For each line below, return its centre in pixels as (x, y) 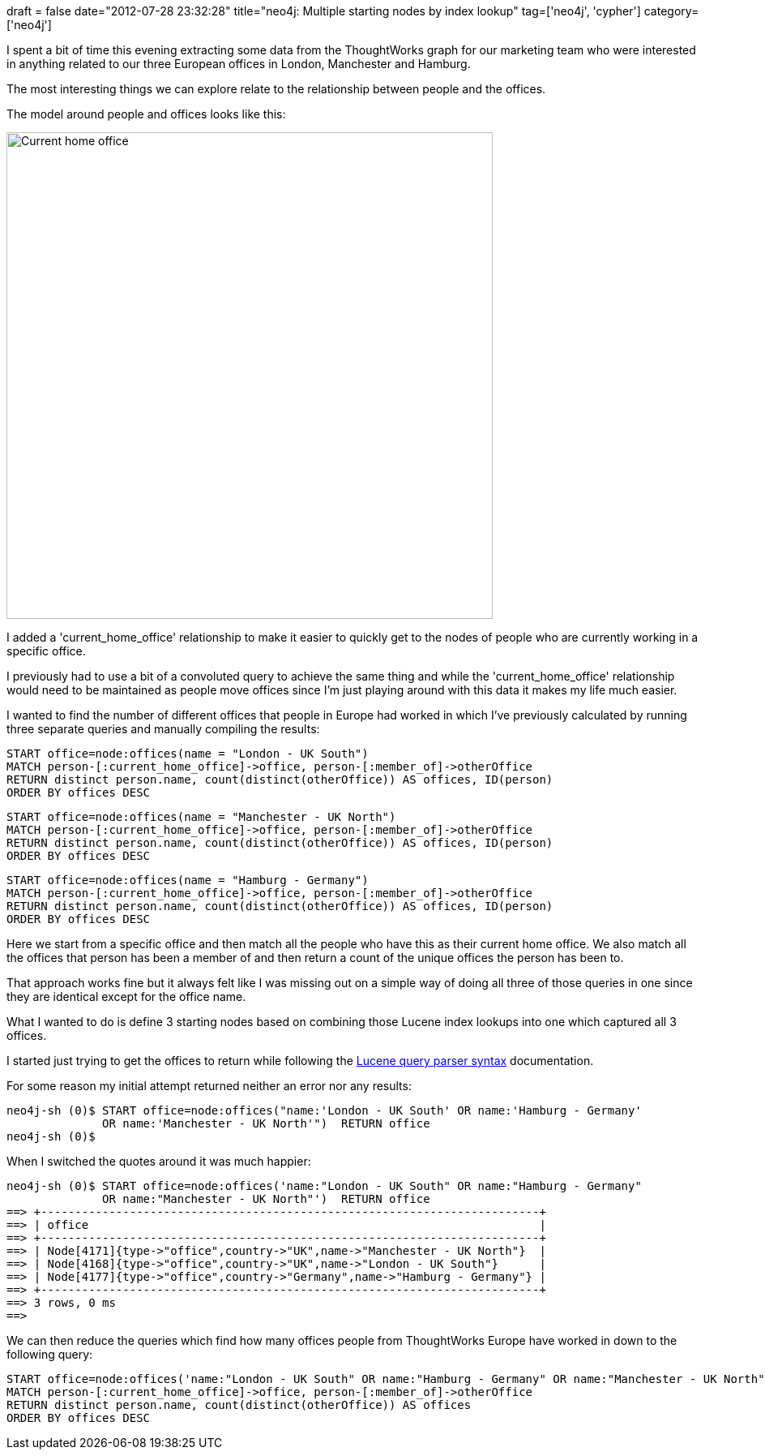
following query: (50, 1354)
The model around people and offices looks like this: (146, 114)
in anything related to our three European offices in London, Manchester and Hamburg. (239, 64)
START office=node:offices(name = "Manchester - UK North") (201, 817)
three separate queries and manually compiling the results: (163, 729)
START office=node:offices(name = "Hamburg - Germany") (188, 880)
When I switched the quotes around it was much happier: (159, 1161)
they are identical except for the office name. (126, 996)
